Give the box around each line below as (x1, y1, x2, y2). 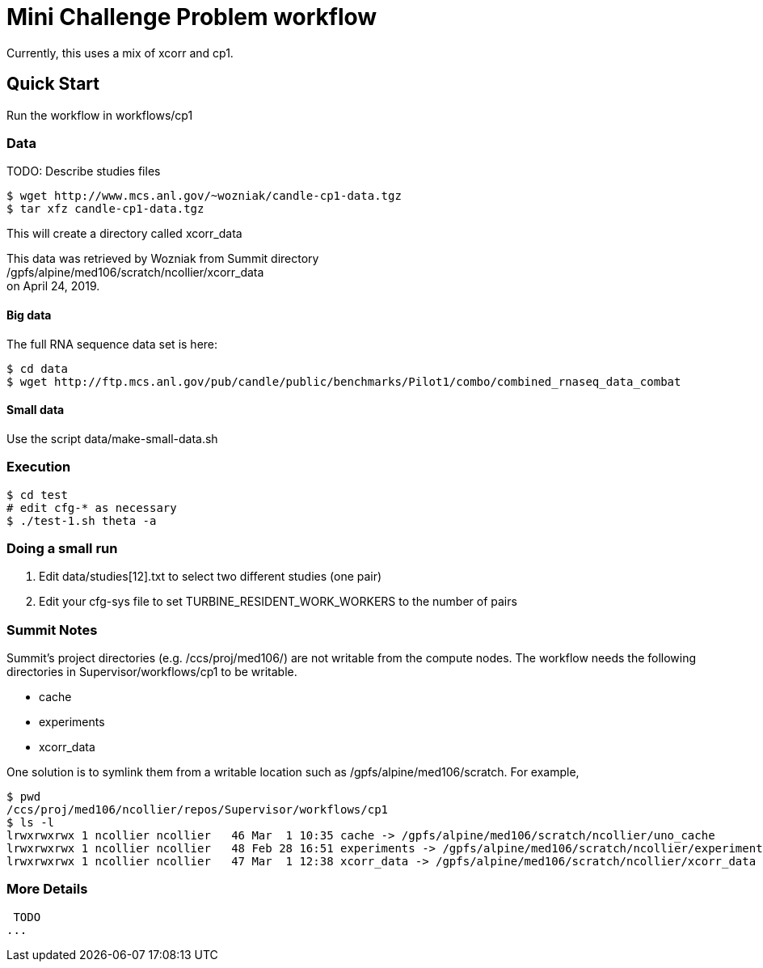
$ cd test (6, 488, 68, 501)
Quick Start (6, 74, 99, 95)
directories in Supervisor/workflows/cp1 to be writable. (6, 665, 297, 679)
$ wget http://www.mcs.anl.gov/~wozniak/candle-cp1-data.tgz (6, 189, 402, 203)
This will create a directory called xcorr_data (6, 226, 242, 241)
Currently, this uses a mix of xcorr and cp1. (6, 45, 234, 60)
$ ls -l (6, 816, 55, 830)
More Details (6, 881, 88, 898)
